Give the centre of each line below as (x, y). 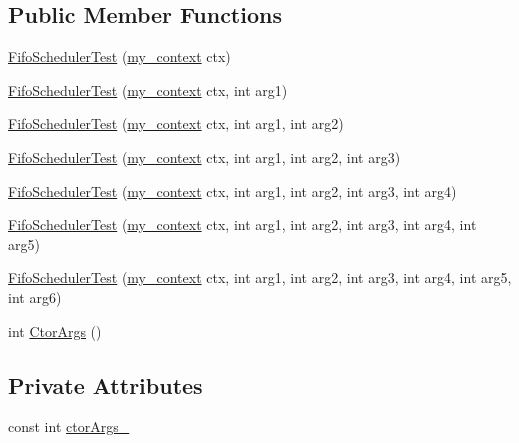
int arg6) (35, 296)
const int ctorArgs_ (69, 426)
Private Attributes (105, 384)
